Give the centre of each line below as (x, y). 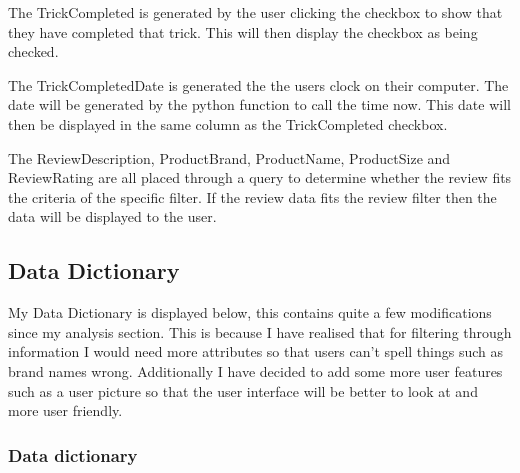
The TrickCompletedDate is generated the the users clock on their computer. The (258, 84)
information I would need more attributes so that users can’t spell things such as (256, 351)
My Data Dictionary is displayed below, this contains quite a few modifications (250, 312)
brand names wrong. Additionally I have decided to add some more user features (255, 370)
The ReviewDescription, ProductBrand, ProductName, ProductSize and (229, 157)
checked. (33, 51)
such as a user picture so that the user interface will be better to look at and (243, 390)
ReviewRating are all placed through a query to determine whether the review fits (260, 177)
